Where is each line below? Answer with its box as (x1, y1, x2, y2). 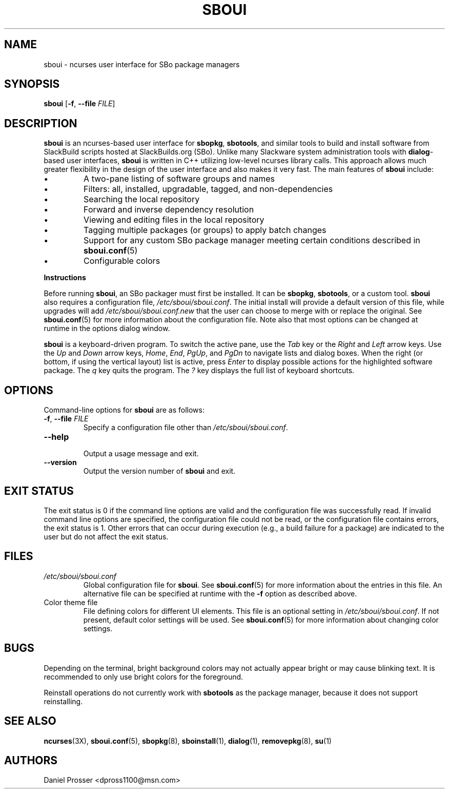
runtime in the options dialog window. (44, 324, 170, 333)
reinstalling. (44, 697, 83, 706)
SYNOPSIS (4, 78, 60, 91)
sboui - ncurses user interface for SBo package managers (44, 60, 240, 69)
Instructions (44, 273, 86, 282)
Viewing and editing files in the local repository (84, 215, 264, 225)
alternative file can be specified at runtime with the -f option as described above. (83, 589, 357, 598)
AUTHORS (4, 753, 58, 767)
